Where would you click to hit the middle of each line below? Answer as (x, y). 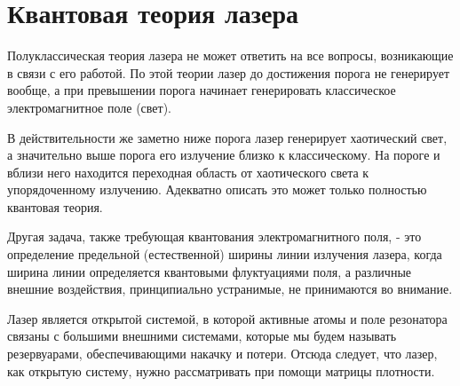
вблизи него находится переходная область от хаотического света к (188, 172)
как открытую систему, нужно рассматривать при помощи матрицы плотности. (221, 370)
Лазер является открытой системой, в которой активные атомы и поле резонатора (227, 318)
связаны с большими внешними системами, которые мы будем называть (202, 336)
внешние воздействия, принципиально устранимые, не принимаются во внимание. (230, 289)
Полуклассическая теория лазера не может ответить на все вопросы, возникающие (230, 55)
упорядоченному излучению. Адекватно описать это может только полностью (217, 189)
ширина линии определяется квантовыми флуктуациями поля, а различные (210, 271)
